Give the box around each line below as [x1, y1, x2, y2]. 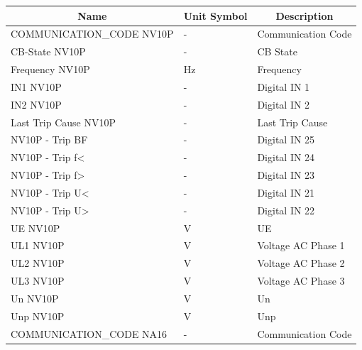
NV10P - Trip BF [11, 132, 88, 147]
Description [275, 8, 334, 23]
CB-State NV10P [11, 44, 86, 59]
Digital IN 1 [257, 79, 310, 94]
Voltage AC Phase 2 [257, 256, 345, 270]
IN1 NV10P [11, 79, 62, 94]
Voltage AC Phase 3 [257, 273, 345, 288]
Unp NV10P [11, 308, 65, 323]
